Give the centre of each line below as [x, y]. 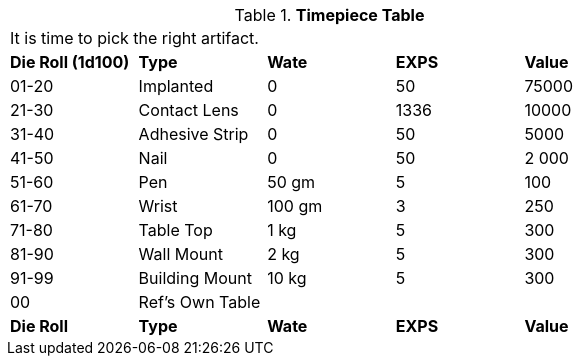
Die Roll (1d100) [70, 62]
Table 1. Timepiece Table [329, 15]
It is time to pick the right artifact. [134, 38]
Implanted [176, 86]
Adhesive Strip [193, 134]
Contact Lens [188, 110]
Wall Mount [180, 254]
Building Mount [195, 278]
